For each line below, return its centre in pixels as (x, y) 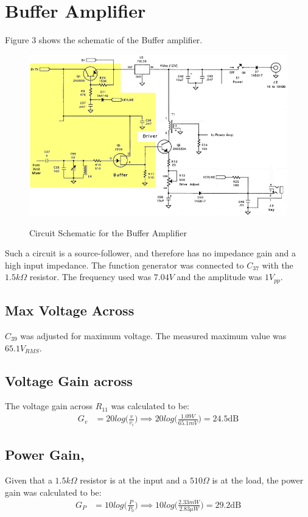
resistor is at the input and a (134, 480)
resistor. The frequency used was (90, 277)
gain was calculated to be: (53, 492)
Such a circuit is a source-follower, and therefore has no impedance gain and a (150, 253)
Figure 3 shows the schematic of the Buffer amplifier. (104, 40)
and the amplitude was (219, 277)
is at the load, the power (258, 480)
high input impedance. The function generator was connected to (124, 265)
